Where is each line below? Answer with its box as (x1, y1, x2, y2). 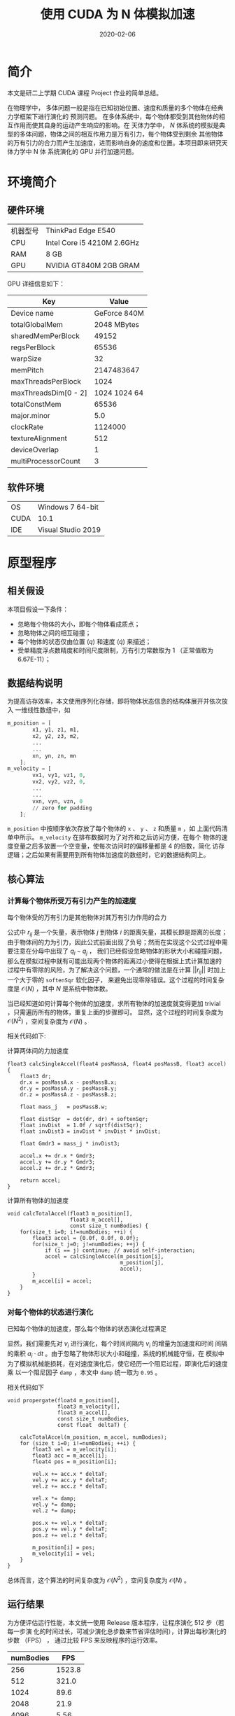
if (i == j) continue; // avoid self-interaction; (44, 1247, 196, 1254)
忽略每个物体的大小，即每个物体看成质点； (17, 620, 141, 628)
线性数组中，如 (27, 706, 71, 714)
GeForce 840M (94, 308, 145, 318)
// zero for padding (32, 804, 92, 811)
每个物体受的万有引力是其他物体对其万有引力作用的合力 (7, 913, 166, 921)
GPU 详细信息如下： (7, 279, 65, 288)
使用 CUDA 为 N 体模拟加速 (40, 6, 195, 22)
